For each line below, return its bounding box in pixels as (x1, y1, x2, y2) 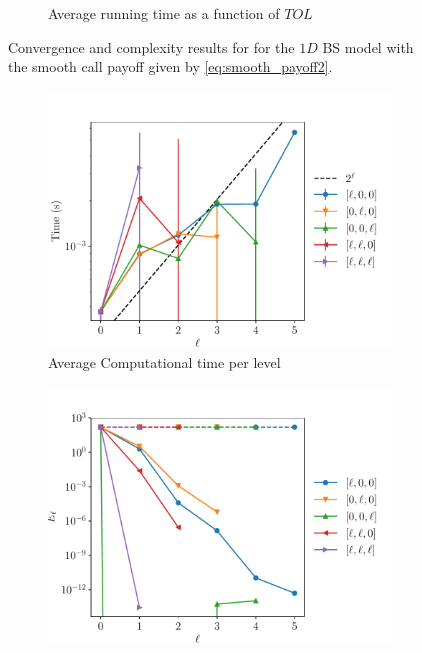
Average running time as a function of (48, 3, 280, 23)
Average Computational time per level (48, 352, 281, 373)
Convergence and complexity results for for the (8, 36, 295, 57)
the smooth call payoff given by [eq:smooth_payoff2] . (8, 56, 333, 77)
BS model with (322, 36, 414, 57)
